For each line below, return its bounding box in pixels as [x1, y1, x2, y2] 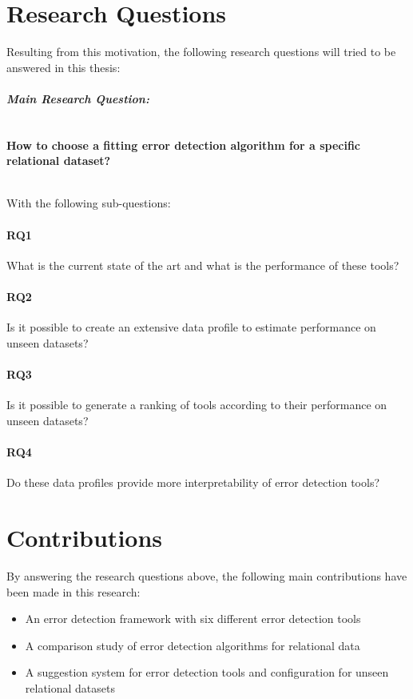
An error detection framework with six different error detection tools [25, 610, 361, 627]
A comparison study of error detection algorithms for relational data [25, 637, 360, 653]
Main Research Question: [6, 90, 149, 106]
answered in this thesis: [6, 58, 121, 75]
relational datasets [25, 679, 115, 696]
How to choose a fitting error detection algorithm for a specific [6, 136, 361, 153]
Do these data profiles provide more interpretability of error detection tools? [6, 474, 380, 491]
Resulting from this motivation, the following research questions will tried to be [6, 43, 396, 60]
